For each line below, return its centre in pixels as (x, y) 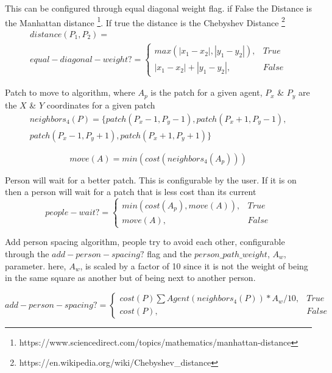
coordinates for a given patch (101, 105)
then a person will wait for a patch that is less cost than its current (131, 192)
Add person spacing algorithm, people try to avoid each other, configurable (145, 242)
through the (27, 253)
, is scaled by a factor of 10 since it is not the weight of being (194, 265)
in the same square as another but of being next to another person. (130, 278)
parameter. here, (36, 265)
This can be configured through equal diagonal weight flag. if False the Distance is (159, 8)
